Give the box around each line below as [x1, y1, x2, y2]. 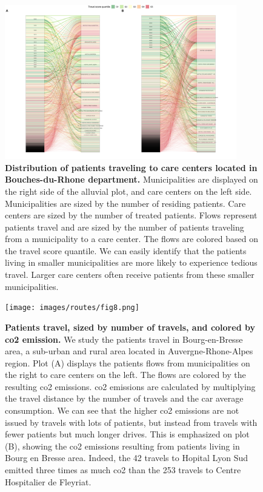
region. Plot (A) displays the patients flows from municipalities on [5, 356, 250, 369]
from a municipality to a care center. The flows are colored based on [5, 232, 258, 245]
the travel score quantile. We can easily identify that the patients [5, 244, 247, 257]
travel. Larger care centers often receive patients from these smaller [5, 268, 255, 281]
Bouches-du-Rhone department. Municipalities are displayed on [5, 173, 258, 186]
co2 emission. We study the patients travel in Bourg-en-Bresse [5, 332, 243, 345]
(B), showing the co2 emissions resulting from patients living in [5, 439, 240, 452]
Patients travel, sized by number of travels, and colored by [5, 320, 255, 333]
